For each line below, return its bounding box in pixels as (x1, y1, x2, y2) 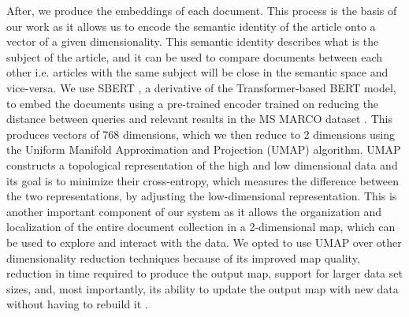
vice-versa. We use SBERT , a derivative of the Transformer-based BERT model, (6, 79, 396, 95)
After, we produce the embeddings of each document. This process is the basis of (6, 2, 397, 18)
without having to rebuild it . (6, 296, 148, 312)
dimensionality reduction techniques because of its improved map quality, (6, 249, 360, 266)
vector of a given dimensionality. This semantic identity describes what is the (6, 33, 379, 50)
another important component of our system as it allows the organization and (6, 203, 382, 219)
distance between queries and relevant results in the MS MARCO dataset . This (6, 110, 392, 127)
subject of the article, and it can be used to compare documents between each (6, 48, 383, 65)
